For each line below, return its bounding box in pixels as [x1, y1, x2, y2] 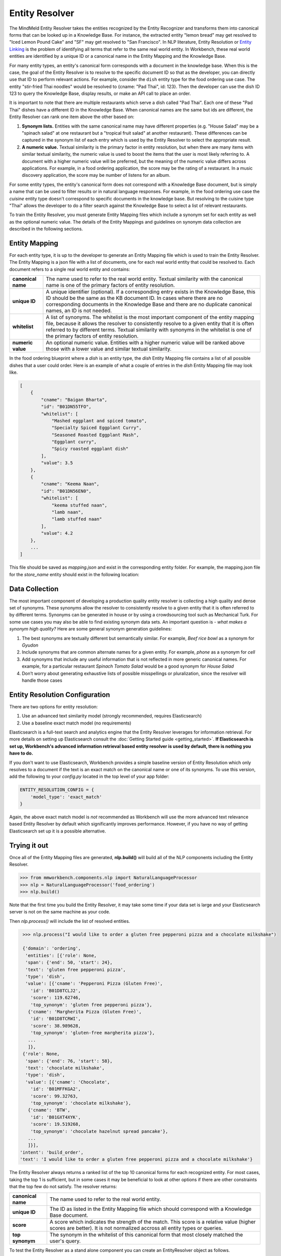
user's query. [49, 1237, 81, 1244]
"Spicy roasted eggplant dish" [51, 446, 129, 452]
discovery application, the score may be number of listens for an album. [22, 172, 171, 178]
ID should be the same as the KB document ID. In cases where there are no [46, 294, 223, 301]
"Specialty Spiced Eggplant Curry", [51, 425, 142, 431]
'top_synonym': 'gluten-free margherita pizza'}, [30, 1030, 155, 1036]
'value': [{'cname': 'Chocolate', [25, 1079, 110, 1085]
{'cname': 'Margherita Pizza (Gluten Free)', [28, 1009, 142, 1014]
